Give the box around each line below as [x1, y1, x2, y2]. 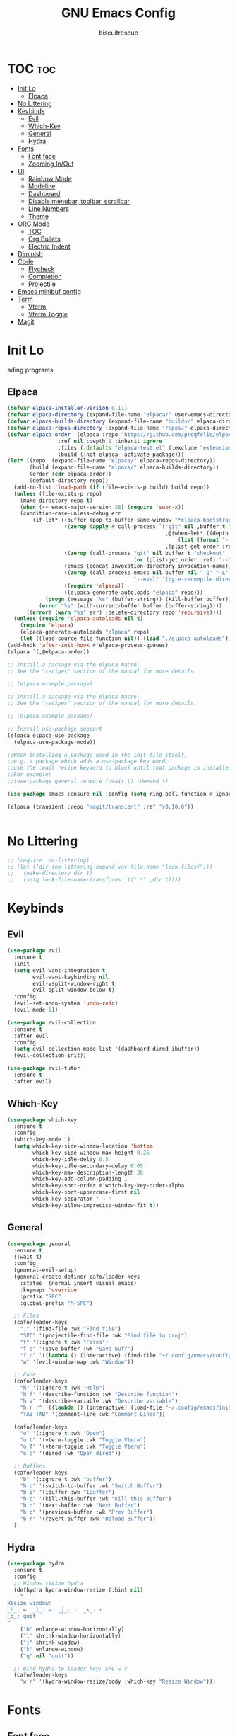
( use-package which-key [7, 1117, 78, 1124]
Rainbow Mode [28, 174, 72, 183]
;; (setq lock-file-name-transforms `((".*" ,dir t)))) [7, 876, 181, 884]
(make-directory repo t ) [20, 497, 93, 504]
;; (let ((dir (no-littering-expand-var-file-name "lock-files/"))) [7, 863, 213, 870]
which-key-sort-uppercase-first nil [32, 1189, 140, 1196]
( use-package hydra [7, 1560, 65, 1567]
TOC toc [7, 60, 56, 76]
